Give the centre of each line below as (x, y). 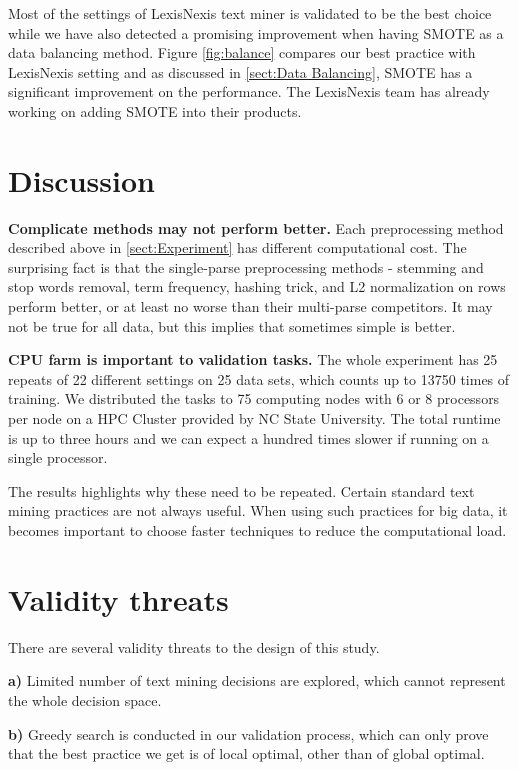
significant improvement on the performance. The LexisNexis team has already (249, 91)
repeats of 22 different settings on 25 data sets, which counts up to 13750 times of (259, 378)
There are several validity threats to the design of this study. (194, 646)
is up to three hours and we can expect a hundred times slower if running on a (248, 437)
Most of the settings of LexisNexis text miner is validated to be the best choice (250, 13)
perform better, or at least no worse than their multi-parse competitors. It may (250, 306)
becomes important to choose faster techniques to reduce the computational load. (257, 530)
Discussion (81, 179)
